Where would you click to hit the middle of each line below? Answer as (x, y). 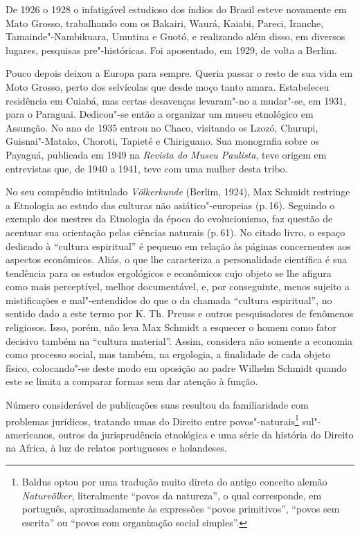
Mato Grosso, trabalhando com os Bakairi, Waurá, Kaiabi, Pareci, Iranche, (165, 23)
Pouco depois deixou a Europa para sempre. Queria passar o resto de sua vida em (179, 73)
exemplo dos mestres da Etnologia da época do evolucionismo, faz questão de (169, 219)
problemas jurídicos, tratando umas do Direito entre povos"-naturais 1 (152, 420)
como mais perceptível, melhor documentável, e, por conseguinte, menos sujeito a (178, 286)
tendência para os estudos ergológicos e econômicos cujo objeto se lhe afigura (169, 273)
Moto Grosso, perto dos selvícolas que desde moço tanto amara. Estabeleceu (168, 86)
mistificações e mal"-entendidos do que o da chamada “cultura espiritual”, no (169, 300)
